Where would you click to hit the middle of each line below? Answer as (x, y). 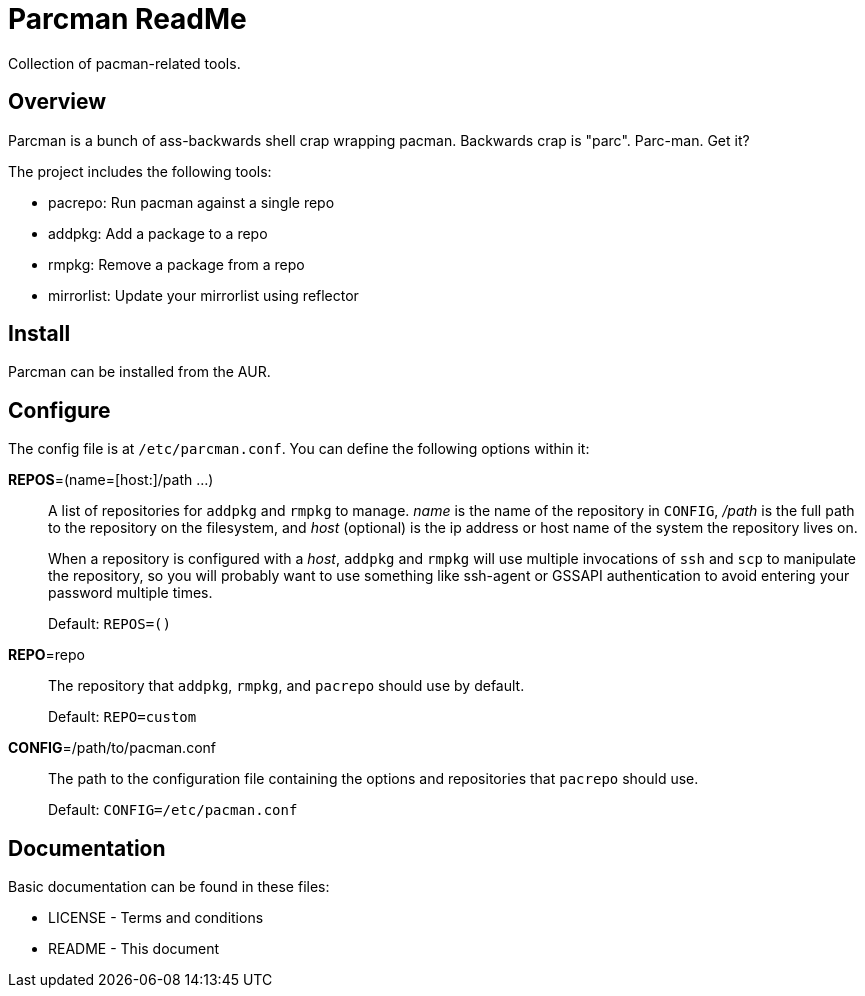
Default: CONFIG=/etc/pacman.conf (173, 810)
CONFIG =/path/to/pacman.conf (112, 748)
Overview (57, 102)
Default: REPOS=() (109, 624)
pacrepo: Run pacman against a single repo (191, 202)
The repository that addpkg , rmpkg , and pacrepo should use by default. (286, 686)
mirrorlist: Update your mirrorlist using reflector (203, 295)
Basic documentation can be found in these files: (169, 887)
